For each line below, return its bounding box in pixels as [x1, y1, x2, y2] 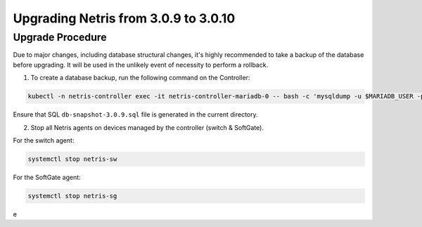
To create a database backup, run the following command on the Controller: [30, 74, 250, 82]
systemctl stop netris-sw [27, 155, 117, 163]
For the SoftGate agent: [13, 173, 81, 181]
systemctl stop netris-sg [27, 192, 117, 200]
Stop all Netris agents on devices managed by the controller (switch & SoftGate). [30, 123, 264, 131]
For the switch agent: [13, 136, 75, 144]
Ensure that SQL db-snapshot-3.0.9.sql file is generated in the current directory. [13, 110, 258, 119]
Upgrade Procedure [13, 31, 107, 44]
